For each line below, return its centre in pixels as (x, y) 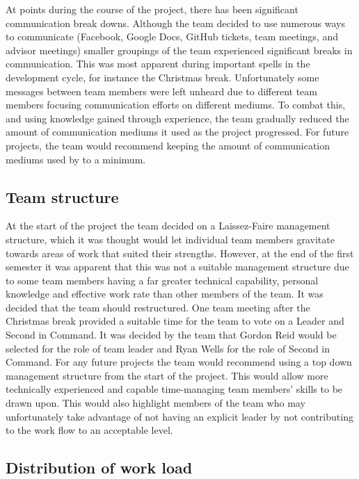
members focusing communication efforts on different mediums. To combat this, (176, 105)
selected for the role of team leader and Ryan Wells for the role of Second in (168, 348)
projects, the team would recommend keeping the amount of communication (168, 145)
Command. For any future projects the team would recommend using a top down (179, 362)
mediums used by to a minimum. (76, 159)
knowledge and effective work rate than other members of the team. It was (165, 294)
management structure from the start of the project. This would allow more (167, 375)
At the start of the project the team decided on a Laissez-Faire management (168, 226)
